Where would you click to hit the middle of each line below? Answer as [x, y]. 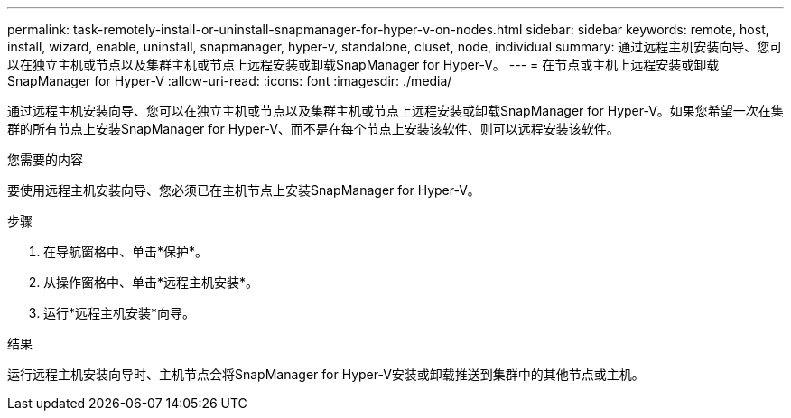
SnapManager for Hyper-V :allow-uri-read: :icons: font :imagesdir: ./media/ [230, 81]
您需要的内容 [45, 159]
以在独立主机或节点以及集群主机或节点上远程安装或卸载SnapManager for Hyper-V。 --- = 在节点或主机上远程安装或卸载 [363, 65]
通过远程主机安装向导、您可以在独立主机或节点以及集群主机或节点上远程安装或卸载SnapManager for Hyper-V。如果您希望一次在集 [395, 111]
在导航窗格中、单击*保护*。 [126, 251]
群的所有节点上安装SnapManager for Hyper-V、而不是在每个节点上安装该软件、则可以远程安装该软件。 [313, 129]
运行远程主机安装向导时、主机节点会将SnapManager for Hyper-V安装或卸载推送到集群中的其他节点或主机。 [326, 374]
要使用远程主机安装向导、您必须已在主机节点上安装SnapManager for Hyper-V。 [244, 190]
